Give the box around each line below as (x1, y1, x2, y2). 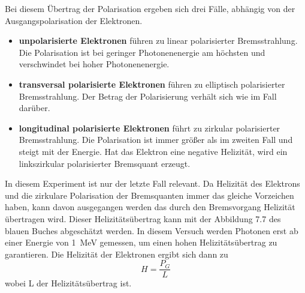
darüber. (19, 101, 50, 114)
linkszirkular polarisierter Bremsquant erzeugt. (19, 157, 191, 169)
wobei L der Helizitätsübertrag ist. (5, 277, 132, 289)
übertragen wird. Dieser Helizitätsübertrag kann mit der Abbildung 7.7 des (5, 212, 281, 225)
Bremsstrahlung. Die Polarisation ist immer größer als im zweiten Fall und (19, 133, 293, 146)
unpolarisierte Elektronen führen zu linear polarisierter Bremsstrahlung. (19, 34, 298, 47)
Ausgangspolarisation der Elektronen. (5, 14, 143, 26)
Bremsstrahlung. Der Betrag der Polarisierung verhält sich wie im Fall (19, 89, 277, 102)
